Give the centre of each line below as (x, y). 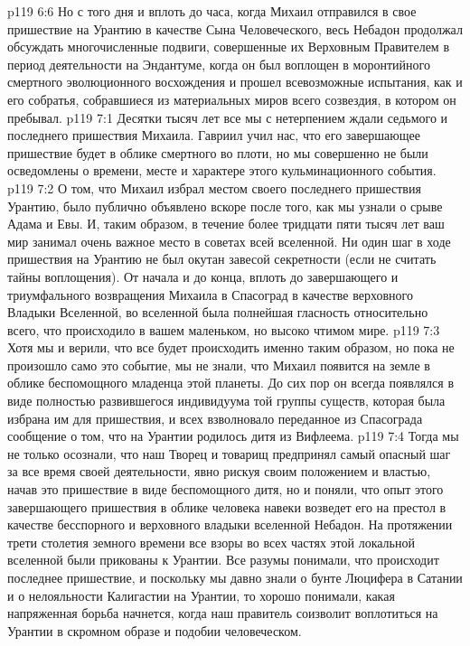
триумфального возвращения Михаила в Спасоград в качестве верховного (210, 294)
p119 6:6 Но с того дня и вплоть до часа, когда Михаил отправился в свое (212, 11)
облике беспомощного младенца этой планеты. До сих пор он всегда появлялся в (231, 383)
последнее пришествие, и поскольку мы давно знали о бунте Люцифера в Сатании (235, 577)
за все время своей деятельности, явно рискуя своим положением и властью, (219, 471)
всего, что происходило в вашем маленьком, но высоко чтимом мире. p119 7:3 (224, 329)
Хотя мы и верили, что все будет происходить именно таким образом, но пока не (231, 347)
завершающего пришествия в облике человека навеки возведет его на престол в (227, 506)
